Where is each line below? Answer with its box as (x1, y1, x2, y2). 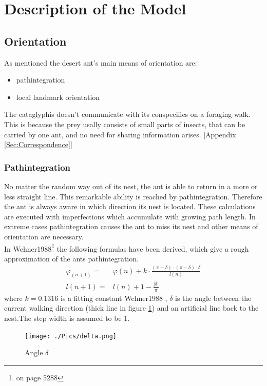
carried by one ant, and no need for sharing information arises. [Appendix (4, 129, 236, 139)
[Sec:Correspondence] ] (4, 139, 72, 150)
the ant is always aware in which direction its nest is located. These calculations (4, 201, 256, 212)
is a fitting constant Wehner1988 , (61, 292, 167, 303)
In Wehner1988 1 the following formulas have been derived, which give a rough (4, 241, 249, 254)
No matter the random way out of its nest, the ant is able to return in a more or (4, 180, 258, 191)
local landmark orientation (16, 91, 100, 102)
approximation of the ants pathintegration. (4, 253, 139, 263)
